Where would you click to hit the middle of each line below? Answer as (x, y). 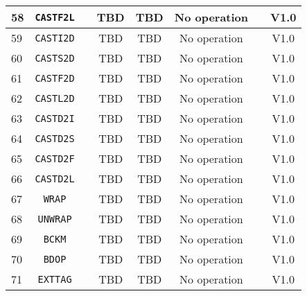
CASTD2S (55, 138)
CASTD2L (55, 179)
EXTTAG (55, 279)
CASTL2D (55, 98)
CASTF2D (55, 78)
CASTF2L (55, 17)
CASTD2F (55, 158)
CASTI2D (55, 38)
